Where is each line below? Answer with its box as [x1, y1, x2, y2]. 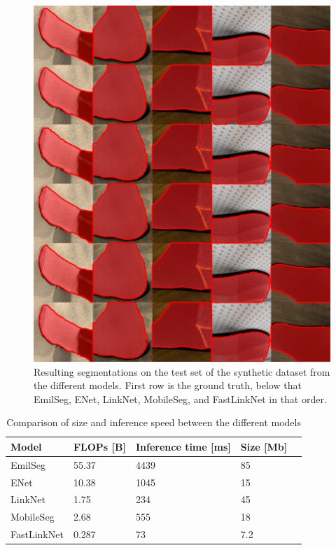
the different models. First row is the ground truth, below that [34, 378, 302, 393]
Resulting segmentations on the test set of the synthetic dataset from [34, 364, 330, 379]
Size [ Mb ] [240, 439, 288, 453]
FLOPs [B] [73, 439, 126, 453]
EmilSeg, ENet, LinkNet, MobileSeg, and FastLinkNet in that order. [34, 391, 327, 406]
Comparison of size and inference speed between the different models [6, 415, 301, 430]
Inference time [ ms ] [135, 439, 231, 453]
